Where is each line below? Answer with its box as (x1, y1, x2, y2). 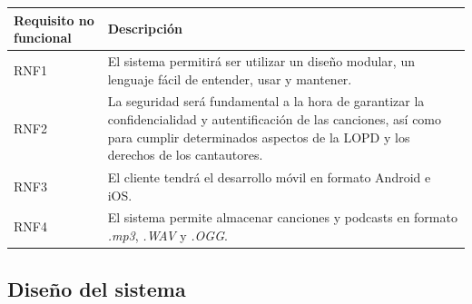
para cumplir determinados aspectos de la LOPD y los (107, 127, 410, 146)
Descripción (107, 19, 183, 38)
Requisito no (14, 10, 94, 29)
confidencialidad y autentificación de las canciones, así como (107, 109, 442, 128)
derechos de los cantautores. (107, 145, 263, 164)
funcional (14, 28, 72, 47)
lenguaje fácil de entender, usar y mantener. (107, 69, 352, 88)
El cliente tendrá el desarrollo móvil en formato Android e (107, 168, 431, 186)
